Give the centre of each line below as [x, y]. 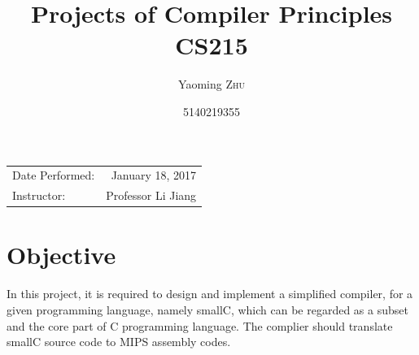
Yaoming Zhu [212, 84]
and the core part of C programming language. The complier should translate [200, 325]
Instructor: [39, 195]
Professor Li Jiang [151, 195]
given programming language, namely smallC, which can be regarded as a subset [207, 309]
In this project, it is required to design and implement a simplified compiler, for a [210, 294]
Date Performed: [54, 175]
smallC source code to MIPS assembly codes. [119, 342]
